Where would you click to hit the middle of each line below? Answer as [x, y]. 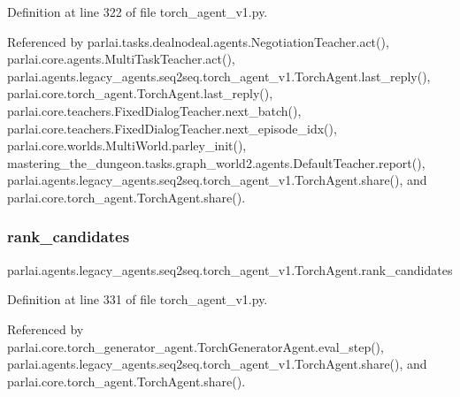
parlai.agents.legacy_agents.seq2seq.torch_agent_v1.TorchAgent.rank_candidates [230, 269]
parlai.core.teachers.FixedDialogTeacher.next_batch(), [154, 110]
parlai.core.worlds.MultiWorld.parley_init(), [127, 145]
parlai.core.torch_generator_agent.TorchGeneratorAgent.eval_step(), [195, 346]
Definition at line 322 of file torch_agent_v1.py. [138, 11]
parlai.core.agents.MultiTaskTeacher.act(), [121, 59]
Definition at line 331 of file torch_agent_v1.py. [138, 299]
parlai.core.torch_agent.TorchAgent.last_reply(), [140, 93]
